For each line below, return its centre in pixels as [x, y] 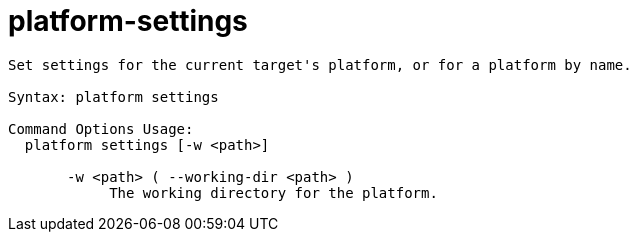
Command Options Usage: [101, 128]
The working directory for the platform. [273, 192]
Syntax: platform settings [113, 96]
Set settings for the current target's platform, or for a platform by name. [320, 64]
